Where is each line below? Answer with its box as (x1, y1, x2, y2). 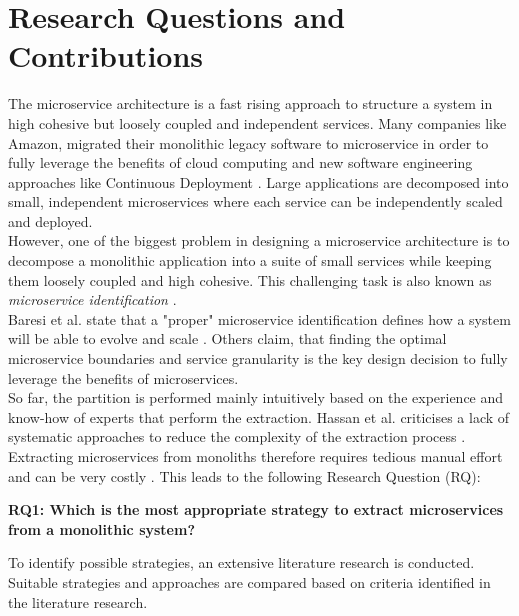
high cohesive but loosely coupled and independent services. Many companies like (8, 112, 507, 133)
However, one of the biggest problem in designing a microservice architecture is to (8, 230, 510, 251)
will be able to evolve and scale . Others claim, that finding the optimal (8, 328, 447, 349)
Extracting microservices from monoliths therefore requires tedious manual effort (8, 446, 503, 466)
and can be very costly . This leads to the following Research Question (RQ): (8, 465, 481, 486)
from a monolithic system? (8, 518, 195, 539)
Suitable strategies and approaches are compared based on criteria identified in (8, 571, 491, 592)
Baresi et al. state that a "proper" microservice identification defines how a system (8, 308, 511, 329)
